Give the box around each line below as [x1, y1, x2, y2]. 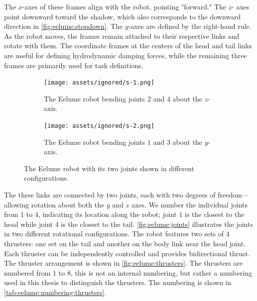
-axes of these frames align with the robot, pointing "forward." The [22, 1, 226, 11]
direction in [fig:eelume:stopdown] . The [4, 21, 123, 31]
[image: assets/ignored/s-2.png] [44, 122, 154, 129]
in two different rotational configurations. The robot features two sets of [4, 228, 224, 239]
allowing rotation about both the [4, 199, 105, 209]
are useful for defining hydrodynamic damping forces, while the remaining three [4, 50, 247, 60]
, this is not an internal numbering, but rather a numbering [70, 267, 252, 278]
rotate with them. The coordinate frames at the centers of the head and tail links [4, 40, 252, 51]
